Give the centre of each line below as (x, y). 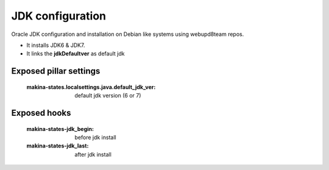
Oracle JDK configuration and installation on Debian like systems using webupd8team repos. (128, 34)
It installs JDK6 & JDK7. (56, 45)
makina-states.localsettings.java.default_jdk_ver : (91, 87)
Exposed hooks (41, 113)
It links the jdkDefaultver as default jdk (76, 54)
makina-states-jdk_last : (58, 146)
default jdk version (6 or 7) (108, 96)
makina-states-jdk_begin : (60, 129)
